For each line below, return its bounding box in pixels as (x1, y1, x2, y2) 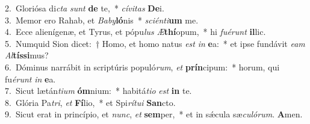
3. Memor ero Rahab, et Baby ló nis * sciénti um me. (5, 13, 199, 26)
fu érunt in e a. (5, 72, 56, 85)
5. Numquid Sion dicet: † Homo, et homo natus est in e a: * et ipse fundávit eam (5, 37, 305, 49)
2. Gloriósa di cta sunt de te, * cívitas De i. (5, 2, 164, 14)
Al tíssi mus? (5, 49, 49, 61)
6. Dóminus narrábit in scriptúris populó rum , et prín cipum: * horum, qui (5, 60, 280, 73)
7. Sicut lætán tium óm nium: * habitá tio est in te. (5, 84, 192, 97)
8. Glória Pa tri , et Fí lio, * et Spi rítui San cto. (5, 96, 176, 108)
